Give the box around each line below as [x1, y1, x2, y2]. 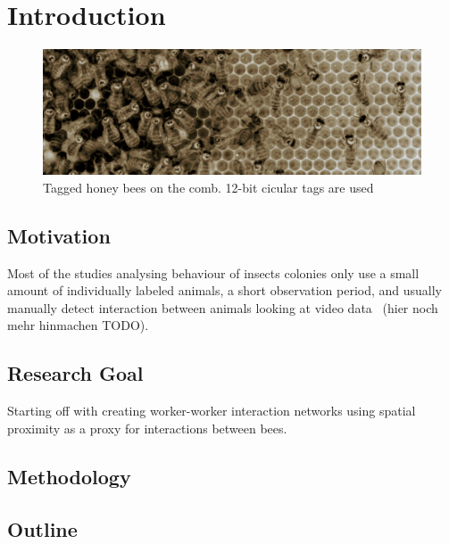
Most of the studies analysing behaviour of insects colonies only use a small [7, 263, 420, 282]
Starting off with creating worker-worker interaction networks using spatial [7, 401, 416, 420]
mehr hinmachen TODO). [7, 316, 149, 334]
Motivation [7, 221, 111, 249]
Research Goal [7, 359, 144, 387]
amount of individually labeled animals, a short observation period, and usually [7, 281, 443, 300]
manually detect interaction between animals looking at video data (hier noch [7, 298, 438, 317]
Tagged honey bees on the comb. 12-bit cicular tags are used [43, 177, 374, 196]
